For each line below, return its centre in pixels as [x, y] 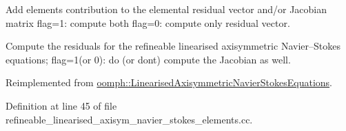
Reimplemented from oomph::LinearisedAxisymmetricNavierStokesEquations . [169, 82]
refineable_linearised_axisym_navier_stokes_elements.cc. [129, 119]
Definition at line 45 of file [61, 105]
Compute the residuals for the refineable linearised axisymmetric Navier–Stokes [173, 46]
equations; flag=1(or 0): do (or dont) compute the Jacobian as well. [148, 59]
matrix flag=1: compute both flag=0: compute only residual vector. [148, 22]
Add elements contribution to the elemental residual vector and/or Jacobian [166, 9]
